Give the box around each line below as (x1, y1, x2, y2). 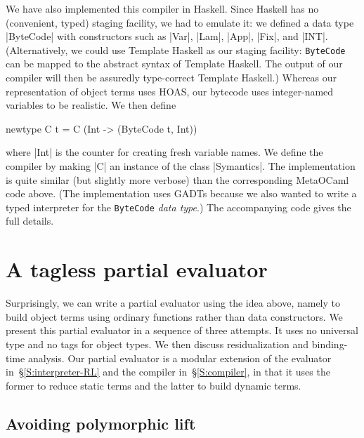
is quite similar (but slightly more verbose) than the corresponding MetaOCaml (6, 172, 349, 187)
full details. (6, 213, 54, 228)
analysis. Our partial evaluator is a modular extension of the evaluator (27, 350, 332, 365)
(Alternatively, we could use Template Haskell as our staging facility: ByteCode (6, 42, 346, 57)
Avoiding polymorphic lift (6, 412, 196, 434)
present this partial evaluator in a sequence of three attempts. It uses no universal (6, 323, 358, 338)
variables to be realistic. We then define (6, 98, 176, 112)
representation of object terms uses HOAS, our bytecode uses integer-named (6, 84, 334, 98)
